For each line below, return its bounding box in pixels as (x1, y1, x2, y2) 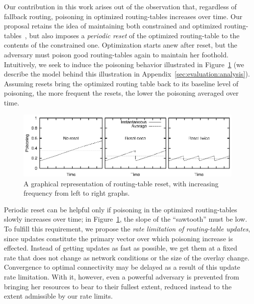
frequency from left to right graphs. (24, 188, 130, 198)
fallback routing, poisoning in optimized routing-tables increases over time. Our (4, 11, 243, 21)
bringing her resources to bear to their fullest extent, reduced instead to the (4, 281, 232, 291)
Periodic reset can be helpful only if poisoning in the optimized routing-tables (4, 204, 237, 214)
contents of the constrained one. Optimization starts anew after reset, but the (4, 40, 237, 50)
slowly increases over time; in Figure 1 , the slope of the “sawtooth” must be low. (4, 214, 247, 224)
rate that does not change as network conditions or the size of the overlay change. (4, 252, 250, 262)
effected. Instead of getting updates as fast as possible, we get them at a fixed (4, 243, 237, 253)
